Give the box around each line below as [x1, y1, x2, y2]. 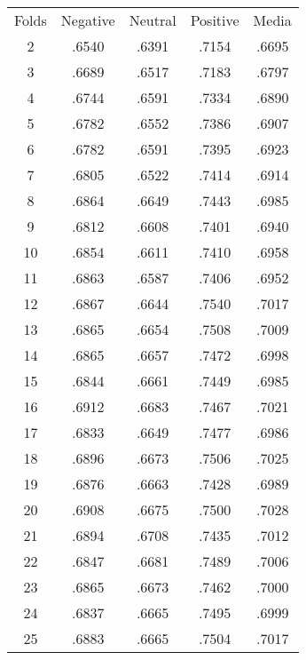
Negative [60, 10, 115, 30]
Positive [190, 10, 239, 30]
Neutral [129, 10, 177, 30]
